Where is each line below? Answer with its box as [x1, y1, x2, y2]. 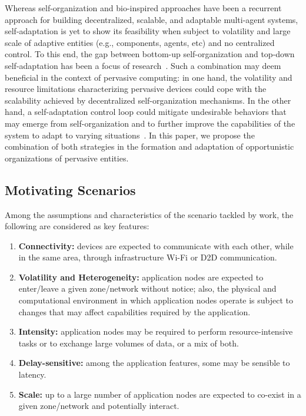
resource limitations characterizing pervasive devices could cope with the [5, 82, 267, 95]
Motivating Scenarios [5, 180, 136, 199]
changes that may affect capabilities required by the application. [18, 305, 251, 318]
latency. [18, 368, 46, 381]
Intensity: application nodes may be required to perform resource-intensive [18, 325, 293, 338]
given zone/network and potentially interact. [18, 400, 179, 412]
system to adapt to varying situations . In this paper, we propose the [5, 128, 255, 141]
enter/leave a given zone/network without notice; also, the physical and [18, 282, 277, 295]
